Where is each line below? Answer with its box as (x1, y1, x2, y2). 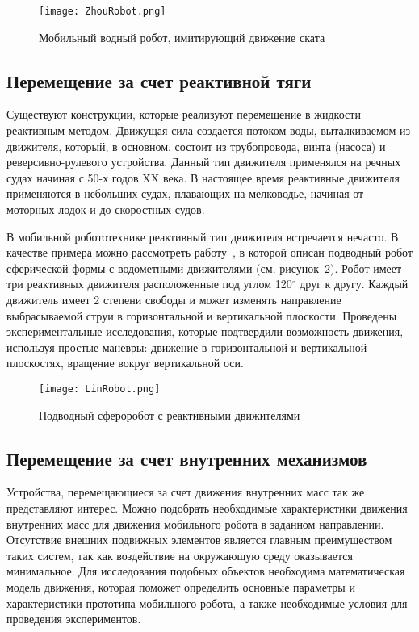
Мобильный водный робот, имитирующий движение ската (39, 28, 325, 45)
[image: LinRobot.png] (39, 383, 161, 395)
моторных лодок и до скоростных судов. (6, 201, 205, 218)
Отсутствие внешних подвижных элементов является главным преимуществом (6, 531, 392, 548)
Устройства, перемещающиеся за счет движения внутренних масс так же (6, 483, 365, 500)
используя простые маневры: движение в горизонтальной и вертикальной (6, 338, 367, 355)
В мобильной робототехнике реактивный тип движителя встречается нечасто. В (6, 228, 399, 245)
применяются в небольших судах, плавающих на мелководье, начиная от (6, 185, 364, 202)
